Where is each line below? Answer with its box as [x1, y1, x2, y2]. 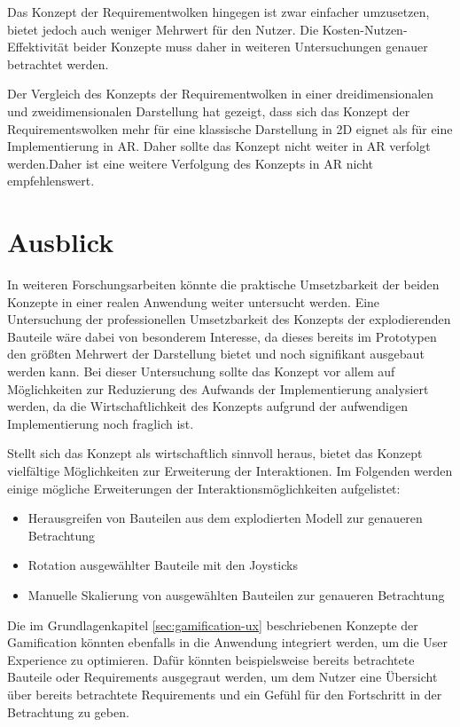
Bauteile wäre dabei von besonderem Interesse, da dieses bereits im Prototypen [7, 327, 437, 345]
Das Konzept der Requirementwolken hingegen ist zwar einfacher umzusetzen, [7, 3, 430, 20]
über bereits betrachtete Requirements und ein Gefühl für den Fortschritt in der [7, 684, 442, 703]
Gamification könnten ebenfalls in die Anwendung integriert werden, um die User [7, 633, 448, 652]
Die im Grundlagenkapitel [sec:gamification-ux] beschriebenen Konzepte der [7, 615, 418, 634]
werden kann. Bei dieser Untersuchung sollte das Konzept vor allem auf [7, 362, 395, 381]
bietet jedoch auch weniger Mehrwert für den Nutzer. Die [7, 20, 319, 38]
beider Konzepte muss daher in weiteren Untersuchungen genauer [73, 37, 428, 56]
